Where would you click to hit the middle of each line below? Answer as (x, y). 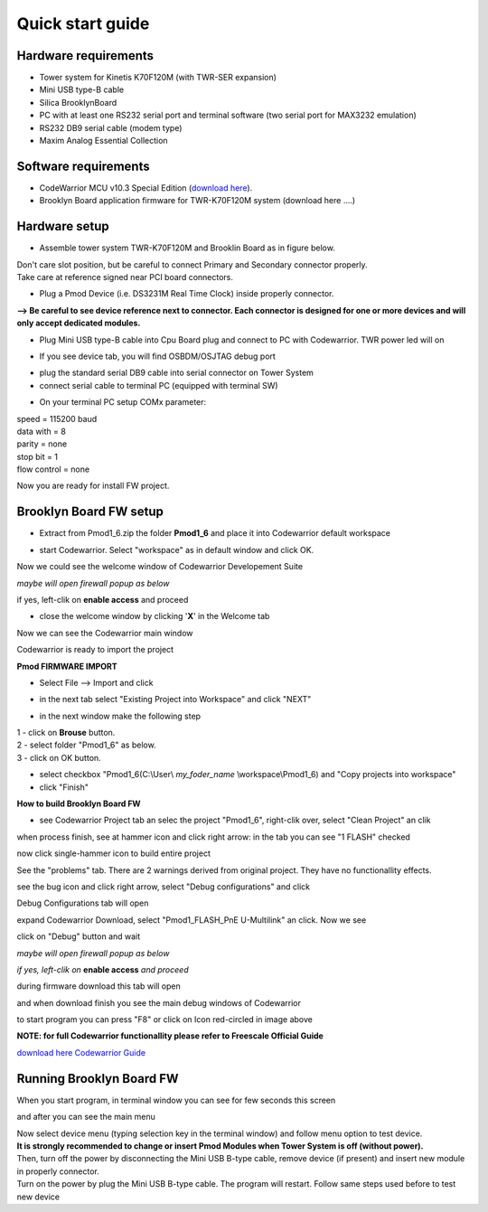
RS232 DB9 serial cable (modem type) (111, 127)
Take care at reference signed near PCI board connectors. (125, 277)
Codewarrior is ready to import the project (95, 650)
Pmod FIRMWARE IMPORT (67, 666)
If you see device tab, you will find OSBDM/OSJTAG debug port (157, 356)
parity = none (42, 444)
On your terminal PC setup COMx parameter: (123, 402)
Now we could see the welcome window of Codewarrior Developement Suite (160, 567)
